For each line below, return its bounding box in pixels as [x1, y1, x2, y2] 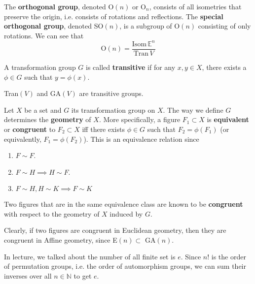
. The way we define [163, 104, 223, 115]
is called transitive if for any [86, 62, 176, 72]
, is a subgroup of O [119, 21, 180, 31]
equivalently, [4, 133, 41, 144]
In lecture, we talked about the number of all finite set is [4, 251, 176, 261]
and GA [36, 88, 61, 98]
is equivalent [207, 114, 249, 125]
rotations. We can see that [4, 30, 84, 40]
